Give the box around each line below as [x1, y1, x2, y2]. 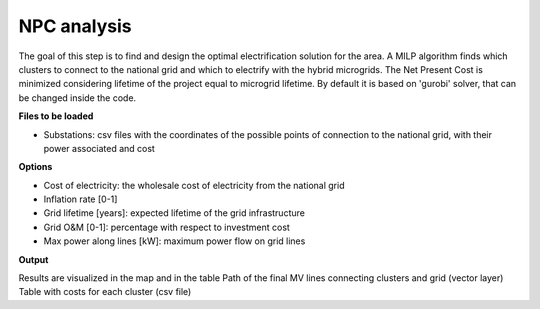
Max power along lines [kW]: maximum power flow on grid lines [43, 235, 306, 247]
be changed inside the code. [18, 91, 137, 104]
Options [18, 161, 53, 173]
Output [18, 253, 49, 265]
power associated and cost [43, 142, 155, 154]
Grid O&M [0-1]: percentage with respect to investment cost [43, 221, 290, 233]
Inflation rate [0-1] [43, 193, 118, 205]
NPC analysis [18, 15, 132, 37]
